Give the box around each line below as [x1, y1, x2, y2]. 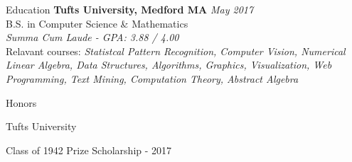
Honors [6, 95, 37, 110]
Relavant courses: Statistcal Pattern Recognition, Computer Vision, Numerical [6, 43, 346, 58]
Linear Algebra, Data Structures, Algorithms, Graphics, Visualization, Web [6, 57, 332, 72]
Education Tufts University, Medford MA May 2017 [6, 2, 254, 16]
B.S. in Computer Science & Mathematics [6, 16, 188, 30]
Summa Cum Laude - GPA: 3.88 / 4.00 [6, 30, 179, 45]
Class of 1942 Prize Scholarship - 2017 [6, 142, 172, 157]
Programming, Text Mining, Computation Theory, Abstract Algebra [6, 71, 299, 86]
